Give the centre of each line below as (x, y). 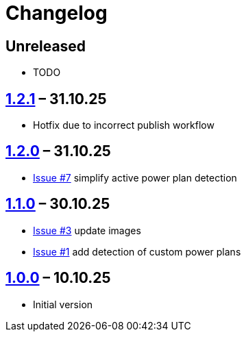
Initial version (63, 304)
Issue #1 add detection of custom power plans (137, 251)
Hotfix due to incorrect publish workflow (124, 125)
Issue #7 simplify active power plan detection (135, 177)
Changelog (57, 13)
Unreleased (46, 46)
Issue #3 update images (87, 230)
